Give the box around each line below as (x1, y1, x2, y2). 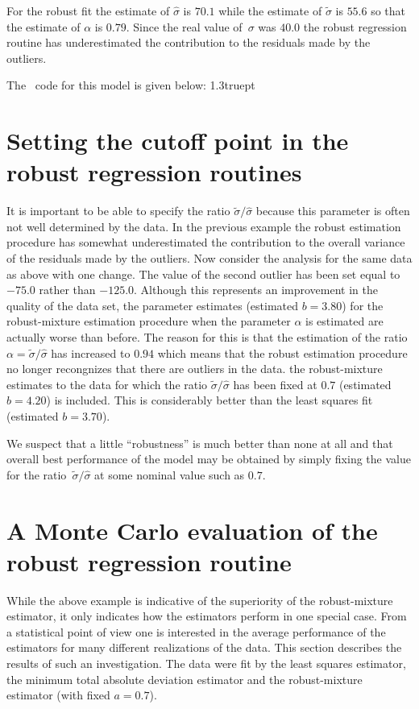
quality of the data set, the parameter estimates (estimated (6, 296, 299, 313)
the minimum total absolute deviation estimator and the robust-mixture (6, 670, 363, 687)
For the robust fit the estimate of (6, 2, 170, 19)
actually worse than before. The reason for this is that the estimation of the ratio (6, 329, 408, 346)
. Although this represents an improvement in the (134, 281, 378, 298)
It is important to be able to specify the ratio (6, 202, 230, 219)
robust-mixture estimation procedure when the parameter (6, 313, 291, 330)
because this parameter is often (255, 202, 410, 219)
